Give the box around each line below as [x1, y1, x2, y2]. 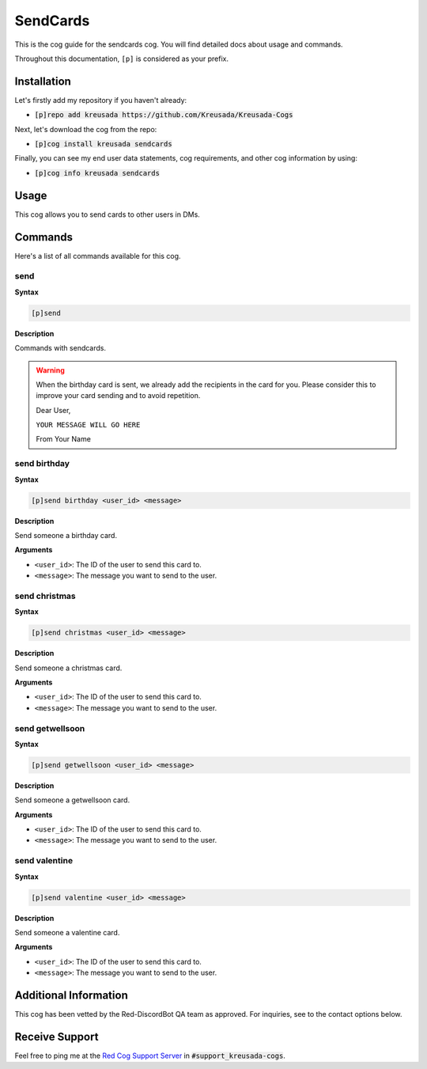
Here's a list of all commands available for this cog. [14, 251, 181, 260]
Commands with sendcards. [14, 343, 107, 353]
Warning [36, 365, 65, 375]
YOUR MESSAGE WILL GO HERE [36, 420, 141, 430]
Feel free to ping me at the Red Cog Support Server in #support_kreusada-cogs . [14, 1051, 286, 1060]
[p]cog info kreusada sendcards [34, 169, 160, 177]
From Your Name [36, 434, 91, 444]
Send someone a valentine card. [14, 927, 120, 937]
